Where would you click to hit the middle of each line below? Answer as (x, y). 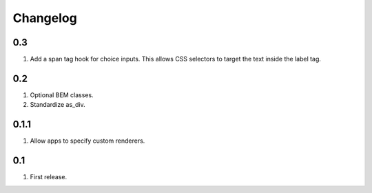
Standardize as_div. (58, 105)
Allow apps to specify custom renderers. (87, 141)
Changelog (45, 18)
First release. (49, 177)
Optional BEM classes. (62, 95)
